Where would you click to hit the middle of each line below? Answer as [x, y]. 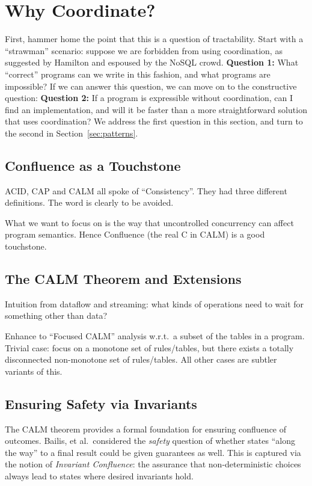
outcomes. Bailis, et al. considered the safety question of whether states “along [150, 441]
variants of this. [34, 371]
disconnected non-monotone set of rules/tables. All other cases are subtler [141, 359]
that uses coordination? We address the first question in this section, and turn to [154, 121]
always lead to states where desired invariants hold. [99, 475]
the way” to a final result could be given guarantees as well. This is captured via [153, 452]
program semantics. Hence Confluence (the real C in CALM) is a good [135, 234]
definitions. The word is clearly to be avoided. [89, 202]
